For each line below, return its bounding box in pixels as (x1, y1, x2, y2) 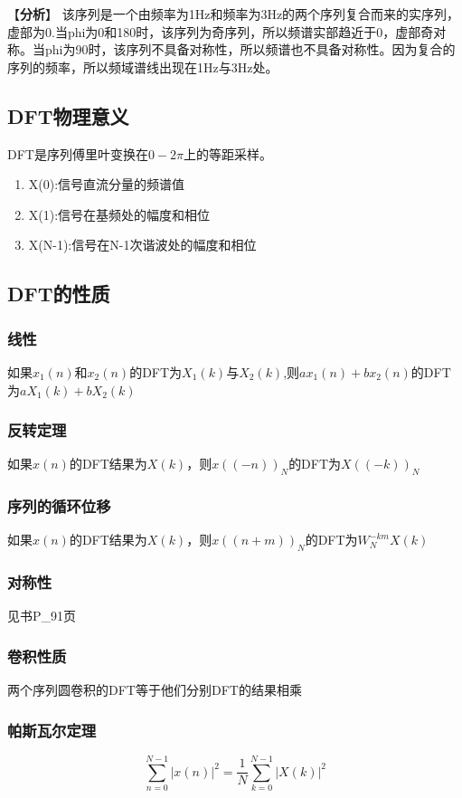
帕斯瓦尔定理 (7, 718, 97, 741)
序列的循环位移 (7, 495, 111, 518)
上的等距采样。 (184, 144, 273, 163)
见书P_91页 (7, 606, 77, 625)
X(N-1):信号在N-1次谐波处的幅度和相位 (28, 235, 257, 254)
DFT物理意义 (7, 101, 129, 129)
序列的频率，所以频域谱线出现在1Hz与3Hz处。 (7, 57, 278, 76)
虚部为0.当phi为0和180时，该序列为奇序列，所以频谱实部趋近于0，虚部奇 (7, 22, 434, 41)
